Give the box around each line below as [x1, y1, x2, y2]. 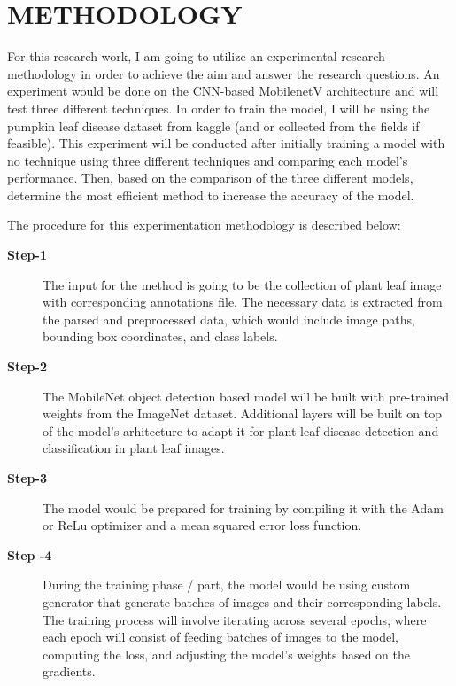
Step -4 [7, 545, 52, 564]
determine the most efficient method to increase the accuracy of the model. [7, 185, 414, 204]
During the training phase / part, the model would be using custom [43, 575, 411, 594]
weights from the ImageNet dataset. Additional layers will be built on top [43, 404, 443, 423]
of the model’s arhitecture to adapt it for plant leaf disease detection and [43, 421, 439, 440]
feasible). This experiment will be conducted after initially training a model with [7, 134, 445, 152]
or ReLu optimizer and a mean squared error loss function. [43, 516, 362, 534]
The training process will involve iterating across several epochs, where [43, 610, 427, 628]
